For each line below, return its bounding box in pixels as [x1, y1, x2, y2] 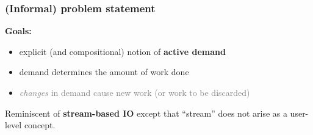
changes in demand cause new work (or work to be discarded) [19, 86, 250, 98]
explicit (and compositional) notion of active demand [19, 45, 226, 57]
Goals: [5, 24, 32, 37]
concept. [24, 119, 56, 131]
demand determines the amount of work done [19, 65, 189, 78]
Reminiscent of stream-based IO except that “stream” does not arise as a [5, 106, 287, 119]
